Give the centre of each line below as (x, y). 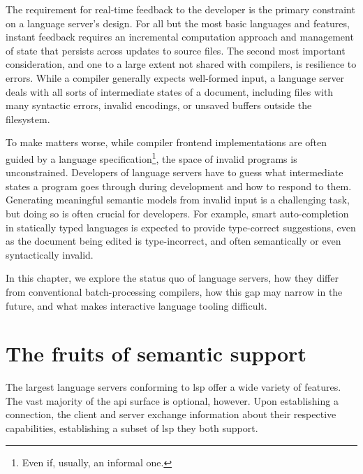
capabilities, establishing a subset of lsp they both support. (132, 428)
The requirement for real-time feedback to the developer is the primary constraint (180, 9)
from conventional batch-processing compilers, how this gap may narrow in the (174, 291)
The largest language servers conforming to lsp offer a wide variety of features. (173, 387)
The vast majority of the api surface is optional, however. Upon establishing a (172, 400)
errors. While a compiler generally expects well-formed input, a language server (175, 77)
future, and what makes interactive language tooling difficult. (136, 305)
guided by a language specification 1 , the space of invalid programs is (151, 157)
